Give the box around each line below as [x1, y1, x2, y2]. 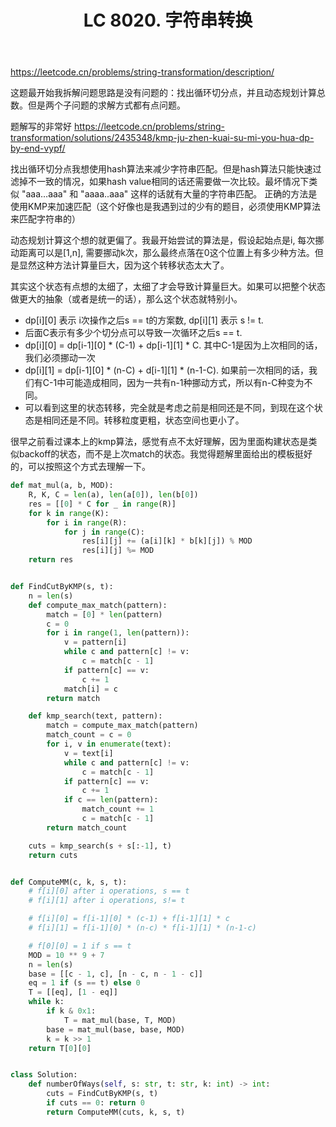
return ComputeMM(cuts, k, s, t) [46, 1107, 186, 1117]
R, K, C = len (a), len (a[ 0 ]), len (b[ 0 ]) [28, 490, 199, 500]
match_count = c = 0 [46, 730, 132, 740]
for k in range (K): [28, 508, 110, 518]
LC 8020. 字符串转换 [83, 9, 253, 32]
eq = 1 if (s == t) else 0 [28, 978, 141, 988]
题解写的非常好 [10, 121, 72, 133]
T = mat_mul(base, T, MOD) [63, 1015, 177, 1025]
